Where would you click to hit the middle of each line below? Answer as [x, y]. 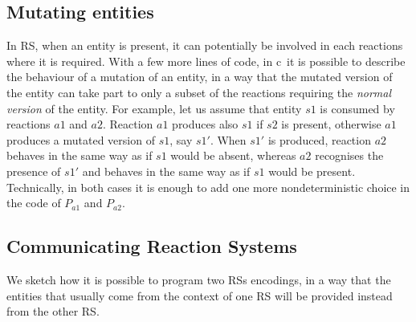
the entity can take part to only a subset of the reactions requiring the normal [199, 92]
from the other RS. [53, 311]
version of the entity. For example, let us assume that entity [154, 108]
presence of [34, 171]
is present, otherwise [331, 124]
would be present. [312, 171]
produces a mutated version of [81, 139]
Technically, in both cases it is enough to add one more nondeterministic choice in [208, 187]
